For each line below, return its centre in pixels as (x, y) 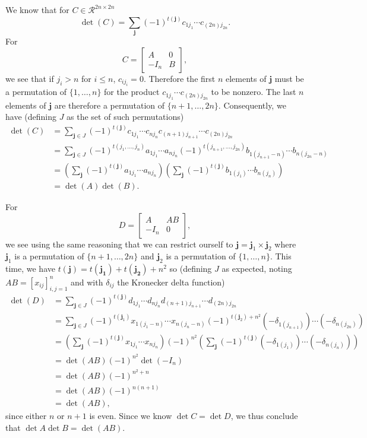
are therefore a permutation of (110, 105)
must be (289, 78)
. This (281, 256)
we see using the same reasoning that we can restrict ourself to (119, 244)
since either (26, 416)
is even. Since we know (131, 416)
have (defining (31, 117)
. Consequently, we (252, 105)
